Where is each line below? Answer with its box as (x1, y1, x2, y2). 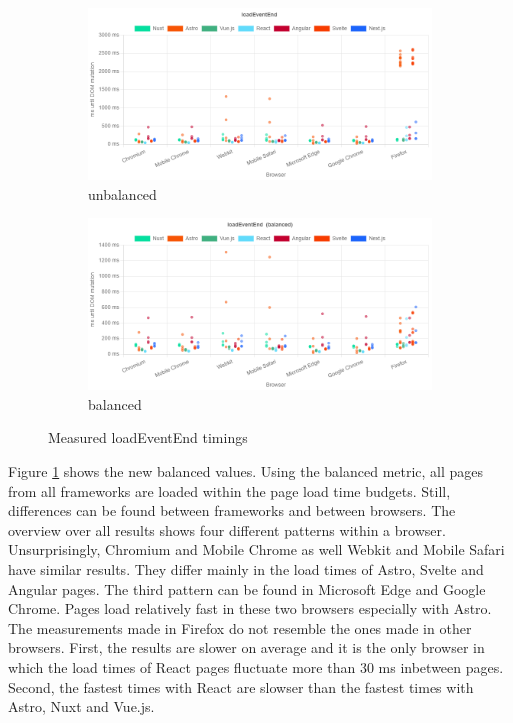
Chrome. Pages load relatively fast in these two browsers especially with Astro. (8, 598, 492, 619)
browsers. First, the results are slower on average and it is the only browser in (8, 637, 485, 658)
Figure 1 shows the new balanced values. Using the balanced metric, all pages (8, 460, 484, 481)
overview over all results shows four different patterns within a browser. (8, 519, 446, 540)
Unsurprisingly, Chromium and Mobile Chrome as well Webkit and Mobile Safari (8, 539, 505, 560)
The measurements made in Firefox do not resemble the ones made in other (8, 617, 472, 638)
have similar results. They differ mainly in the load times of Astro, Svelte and (8, 558, 484, 579)
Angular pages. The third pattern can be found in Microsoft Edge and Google (8, 578, 486, 599)
